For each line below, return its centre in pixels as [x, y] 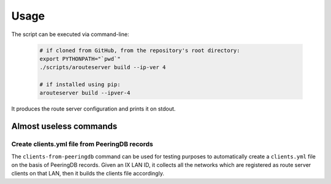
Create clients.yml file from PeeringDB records [82, 144]
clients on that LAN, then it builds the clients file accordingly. [88, 174]
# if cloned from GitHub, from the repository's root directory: [140, 50]
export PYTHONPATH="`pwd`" [80, 59]
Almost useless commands [64, 126]
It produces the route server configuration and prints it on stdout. [93, 109]
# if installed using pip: [80, 85]
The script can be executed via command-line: [70, 34]
